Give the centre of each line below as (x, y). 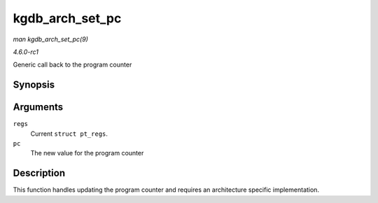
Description (39, 173)
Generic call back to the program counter (72, 65)
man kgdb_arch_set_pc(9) (51, 39)
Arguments (38, 107)
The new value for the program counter (87, 153)
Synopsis (34, 85)
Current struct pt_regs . (69, 134)
